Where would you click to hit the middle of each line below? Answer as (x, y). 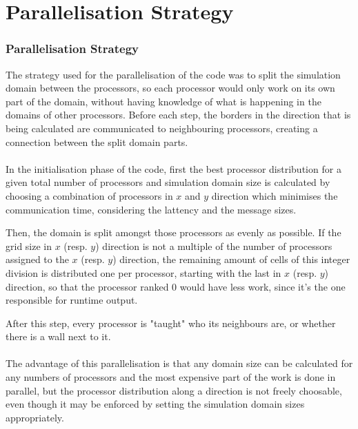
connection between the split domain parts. (97, 142)
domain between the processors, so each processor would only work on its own (170, 88)
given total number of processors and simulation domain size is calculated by (168, 182)
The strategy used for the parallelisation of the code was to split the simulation (173, 74)
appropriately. (35, 417)
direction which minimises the (275, 195)
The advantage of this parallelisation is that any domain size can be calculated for (179, 363)
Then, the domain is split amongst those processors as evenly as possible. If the (173, 232)
